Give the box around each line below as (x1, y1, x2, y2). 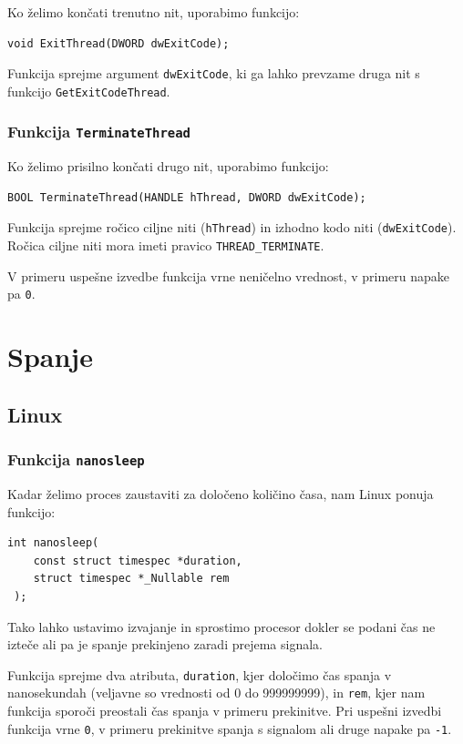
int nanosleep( (7, 536, 99, 550)
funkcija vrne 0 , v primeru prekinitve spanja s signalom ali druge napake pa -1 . (7, 719, 452, 738)
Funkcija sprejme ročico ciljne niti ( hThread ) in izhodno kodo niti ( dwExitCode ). (7, 218, 457, 237)
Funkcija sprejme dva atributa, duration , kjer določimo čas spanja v (7, 665, 392, 684)
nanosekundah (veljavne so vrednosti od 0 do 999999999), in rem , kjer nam (7, 683, 426, 702)
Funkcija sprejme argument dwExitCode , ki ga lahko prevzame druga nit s (7, 64, 420, 83)
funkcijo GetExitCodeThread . (7, 81, 170, 100)
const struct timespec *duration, (33, 554, 242, 567)
